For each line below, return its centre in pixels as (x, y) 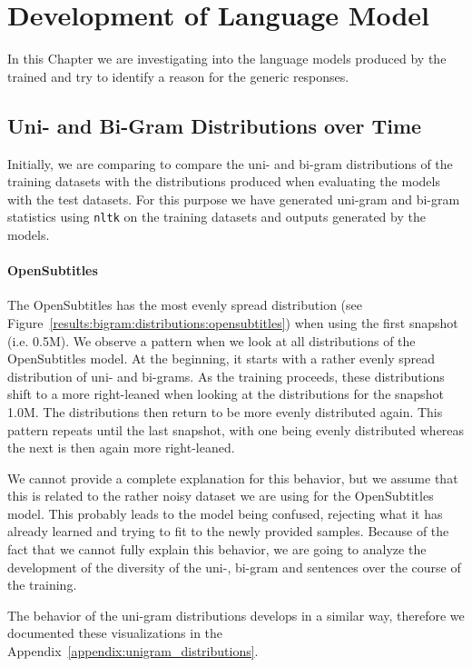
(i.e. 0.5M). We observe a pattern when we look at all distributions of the (211, 340)
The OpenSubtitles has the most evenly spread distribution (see (185, 305)
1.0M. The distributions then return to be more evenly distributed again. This (225, 411)
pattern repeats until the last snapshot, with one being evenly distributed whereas (236, 429)
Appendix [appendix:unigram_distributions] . (133, 651)
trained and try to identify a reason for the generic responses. (178, 76)
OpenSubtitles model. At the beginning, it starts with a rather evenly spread (221, 358)
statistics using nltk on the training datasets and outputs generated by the (216, 217)
